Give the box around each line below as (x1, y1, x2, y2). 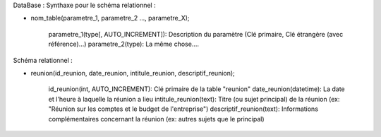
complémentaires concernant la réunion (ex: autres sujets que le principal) (48, 114, 265, 123)
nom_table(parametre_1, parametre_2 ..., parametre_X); (30, 14, 190, 23)
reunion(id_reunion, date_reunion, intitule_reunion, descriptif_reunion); (30, 68, 236, 77)
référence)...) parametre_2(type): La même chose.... (48, 40, 200, 49)
